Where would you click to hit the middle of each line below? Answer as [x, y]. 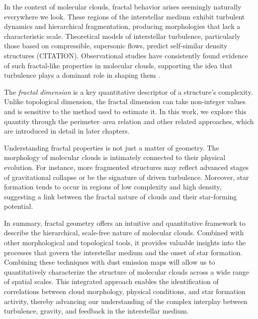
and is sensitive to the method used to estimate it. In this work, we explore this [125, 111]
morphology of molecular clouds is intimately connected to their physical [115, 157]
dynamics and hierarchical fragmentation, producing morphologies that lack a [122, 26]
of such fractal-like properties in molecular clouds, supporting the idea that [118, 65]
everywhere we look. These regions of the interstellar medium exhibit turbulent [125, 16]
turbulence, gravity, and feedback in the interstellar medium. [96, 311]
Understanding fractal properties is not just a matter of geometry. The [112, 147]
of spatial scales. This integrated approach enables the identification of [111, 281]
